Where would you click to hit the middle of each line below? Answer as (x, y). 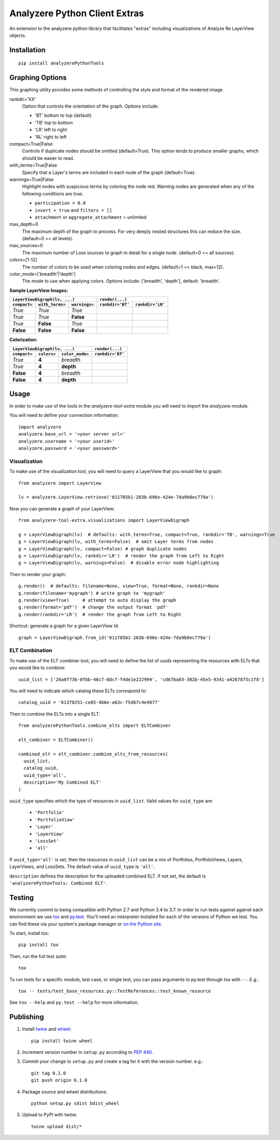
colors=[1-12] (23, 260)
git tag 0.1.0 (48, 1073)
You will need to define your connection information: (64, 415)
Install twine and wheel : (47, 1029)
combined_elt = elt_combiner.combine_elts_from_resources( (93, 754)
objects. (18, 35)
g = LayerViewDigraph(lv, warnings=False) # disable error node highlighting (119, 563)
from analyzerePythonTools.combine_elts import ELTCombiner (95, 726)
